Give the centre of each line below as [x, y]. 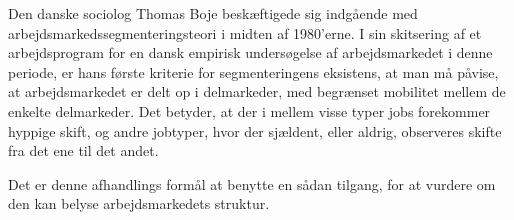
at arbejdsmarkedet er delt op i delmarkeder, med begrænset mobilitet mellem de [257, 91]
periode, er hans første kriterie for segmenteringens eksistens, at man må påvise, [253, 71]
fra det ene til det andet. [83, 150]
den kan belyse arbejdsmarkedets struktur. [139, 203]
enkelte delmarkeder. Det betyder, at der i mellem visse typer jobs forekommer [249, 110]
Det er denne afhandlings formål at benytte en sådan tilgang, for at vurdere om [252, 183]
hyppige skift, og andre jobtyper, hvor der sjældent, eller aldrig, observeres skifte [255, 130]
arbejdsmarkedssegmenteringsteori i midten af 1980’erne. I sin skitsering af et [245, 32]
